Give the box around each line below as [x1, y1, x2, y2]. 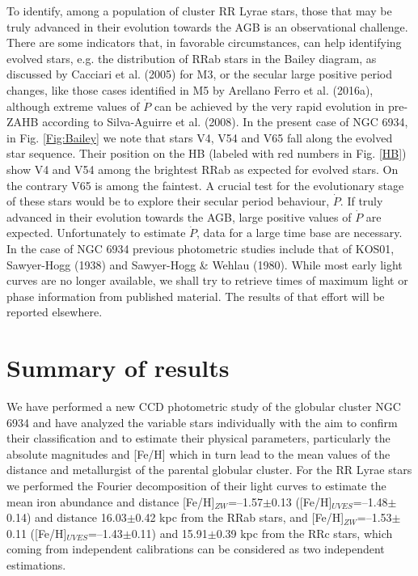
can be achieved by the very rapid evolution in [154, 97, 385, 114]
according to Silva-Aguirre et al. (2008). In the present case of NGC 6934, [42, 113, 408, 130]
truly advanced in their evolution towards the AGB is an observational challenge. [6, 18, 408, 35]
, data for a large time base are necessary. [196, 224, 403, 241]
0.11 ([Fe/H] [6, 524, 67, 541]
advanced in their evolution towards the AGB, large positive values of [6, 208, 352, 225]
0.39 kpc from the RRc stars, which [216, 524, 393, 541]
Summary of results [6, 351, 230, 384]
